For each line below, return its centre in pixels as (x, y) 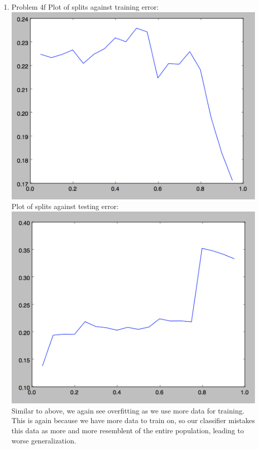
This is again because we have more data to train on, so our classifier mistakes (133, 420)
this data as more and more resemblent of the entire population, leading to (127, 430)
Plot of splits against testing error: (65, 206)
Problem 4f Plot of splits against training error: (85, 7)
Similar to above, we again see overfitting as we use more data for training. (128, 410)
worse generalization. (44, 440)
